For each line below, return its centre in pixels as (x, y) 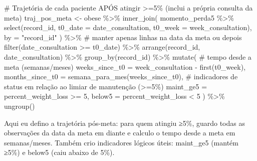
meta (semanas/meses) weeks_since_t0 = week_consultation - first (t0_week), (125, 66)
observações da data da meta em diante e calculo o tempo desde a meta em (120, 133)
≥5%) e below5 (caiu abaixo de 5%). (59, 152)
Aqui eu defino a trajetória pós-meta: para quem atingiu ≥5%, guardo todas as (124, 123)
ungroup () (20, 106)
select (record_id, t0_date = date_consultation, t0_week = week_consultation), (128, 27)
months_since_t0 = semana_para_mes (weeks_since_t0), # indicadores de (121, 76)
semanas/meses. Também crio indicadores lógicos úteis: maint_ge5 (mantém (121, 142)
